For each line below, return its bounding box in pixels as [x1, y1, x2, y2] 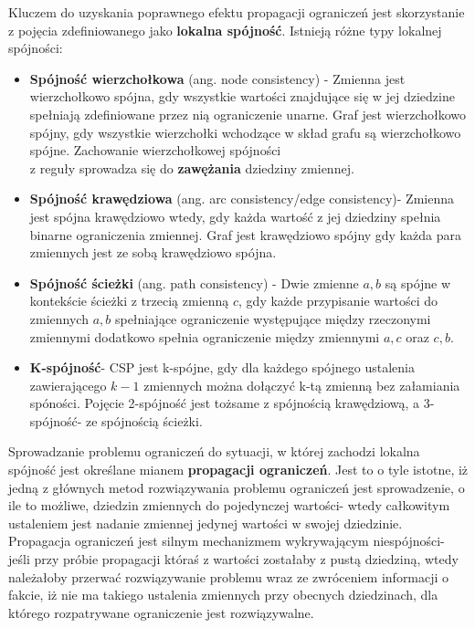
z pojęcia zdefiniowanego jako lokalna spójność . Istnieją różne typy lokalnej [8, 20, 442, 39]
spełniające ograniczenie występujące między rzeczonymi [114, 309, 431, 328]
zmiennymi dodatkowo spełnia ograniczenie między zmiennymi [29, 327, 380, 346]
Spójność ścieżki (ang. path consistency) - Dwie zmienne [29, 273, 359, 292]
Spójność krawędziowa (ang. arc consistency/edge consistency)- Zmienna [29, 189, 454, 208]
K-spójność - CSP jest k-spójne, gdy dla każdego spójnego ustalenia [29, 358, 415, 377]
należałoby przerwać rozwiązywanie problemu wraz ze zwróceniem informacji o [8, 567, 449, 586]
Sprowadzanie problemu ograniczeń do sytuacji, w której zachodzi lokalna [8, 442, 420, 461]
